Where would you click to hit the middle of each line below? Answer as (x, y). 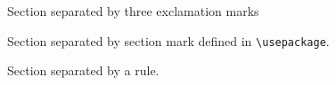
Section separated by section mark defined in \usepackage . (168, 40)
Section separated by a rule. (83, 70)
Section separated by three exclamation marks (133, 11)
